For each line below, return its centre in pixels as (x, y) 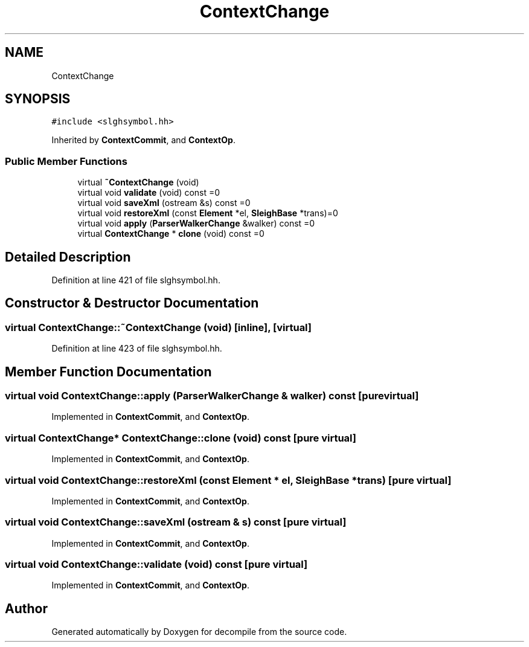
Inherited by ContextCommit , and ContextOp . (143, 140)
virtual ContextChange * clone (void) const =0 (171, 234)
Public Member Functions (66, 161)
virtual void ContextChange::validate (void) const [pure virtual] (156, 565)
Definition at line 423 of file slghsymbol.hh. (137, 349)
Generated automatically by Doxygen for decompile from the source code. (199, 632)
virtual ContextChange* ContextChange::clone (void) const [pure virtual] (181, 438)
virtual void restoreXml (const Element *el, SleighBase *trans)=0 (208, 213)
